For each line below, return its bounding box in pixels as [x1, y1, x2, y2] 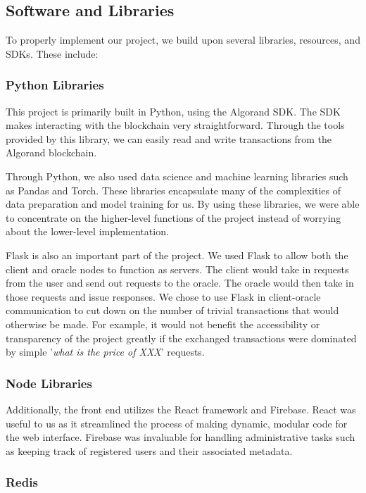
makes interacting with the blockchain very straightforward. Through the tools [6, 118, 345, 132]
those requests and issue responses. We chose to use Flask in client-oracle [6, 289, 321, 304]
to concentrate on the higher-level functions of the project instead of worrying [6, 210, 341, 225]
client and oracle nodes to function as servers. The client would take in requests [6, 261, 349, 276]
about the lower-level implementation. [6, 224, 169, 239]
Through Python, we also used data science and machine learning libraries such [6, 168, 348, 183]
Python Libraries [6, 76, 104, 94]
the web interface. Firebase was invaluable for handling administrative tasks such [6, 430, 355, 444]
